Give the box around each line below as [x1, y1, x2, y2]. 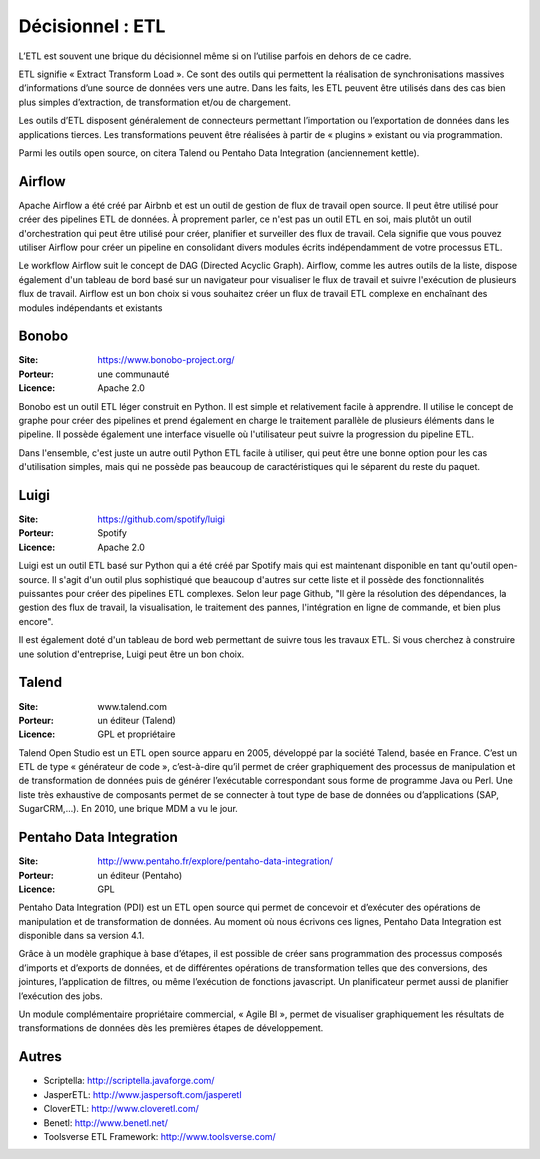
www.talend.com [97, 700, 167, 712]
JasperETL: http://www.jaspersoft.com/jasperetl [43, 1088, 242, 1100]
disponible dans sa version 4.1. [18, 930, 145, 942]
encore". [18, 615, 54, 627]
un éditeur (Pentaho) [97, 869, 183, 881]
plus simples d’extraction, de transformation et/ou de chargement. [18, 96, 292, 108]
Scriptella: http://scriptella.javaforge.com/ [43, 1075, 215, 1087]
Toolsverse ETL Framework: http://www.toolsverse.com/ [43, 1130, 277, 1142]
